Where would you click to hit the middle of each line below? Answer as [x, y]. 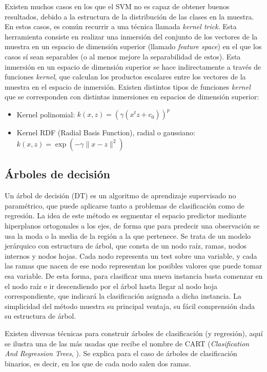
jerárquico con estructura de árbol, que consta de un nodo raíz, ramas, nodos [126, 246]
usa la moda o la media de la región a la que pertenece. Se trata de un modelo [128, 235]
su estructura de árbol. [40, 316]
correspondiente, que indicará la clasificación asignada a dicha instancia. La [123, 296]
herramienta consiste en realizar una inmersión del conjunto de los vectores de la [131, 36]
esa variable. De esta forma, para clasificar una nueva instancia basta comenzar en [134, 275]
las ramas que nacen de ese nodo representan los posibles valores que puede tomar [133, 266]
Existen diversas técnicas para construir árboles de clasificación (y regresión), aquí [134, 333]
